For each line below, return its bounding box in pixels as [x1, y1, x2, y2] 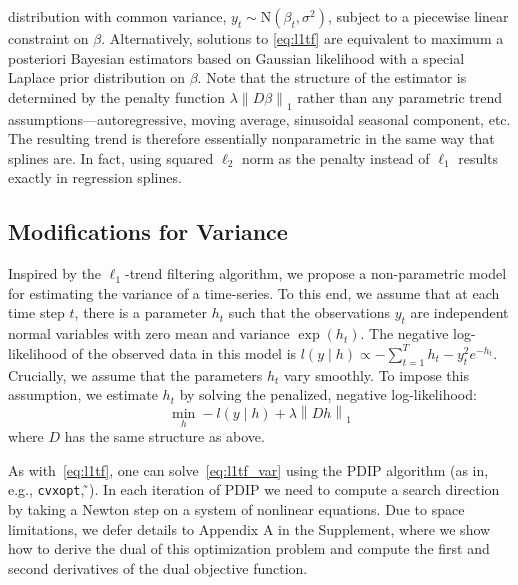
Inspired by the [8, 263, 102, 284]
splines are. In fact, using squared [8, 147, 214, 168]
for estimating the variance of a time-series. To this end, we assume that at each [8, 282, 500, 303]
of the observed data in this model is [71, 342, 297, 363]
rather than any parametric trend [297, 86, 503, 107]
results [458, 147, 499, 168]
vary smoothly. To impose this [284, 364, 470, 385]
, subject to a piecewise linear [327, 6, 509, 26]
